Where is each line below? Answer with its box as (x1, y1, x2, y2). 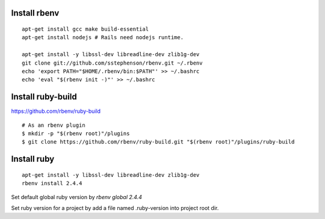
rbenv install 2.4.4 (22, 180, 82, 187)
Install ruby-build (11, 92, 78, 102)
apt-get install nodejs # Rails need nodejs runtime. (22, 34, 184, 41)
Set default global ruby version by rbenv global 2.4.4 (11, 193, 143, 200)
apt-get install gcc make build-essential (22, 26, 149, 33)
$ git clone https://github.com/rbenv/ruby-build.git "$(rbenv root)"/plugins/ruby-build (22, 139, 295, 145)
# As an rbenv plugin (22, 121, 85, 129)
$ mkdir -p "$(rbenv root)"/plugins (22, 130, 130, 137)
